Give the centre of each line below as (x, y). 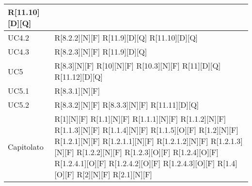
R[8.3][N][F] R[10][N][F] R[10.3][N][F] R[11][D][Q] (138, 65)
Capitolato (26, 146)
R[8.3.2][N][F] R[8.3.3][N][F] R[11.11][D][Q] (127, 105)
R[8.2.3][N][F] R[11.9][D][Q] (101, 51)
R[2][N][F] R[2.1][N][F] (115, 174)
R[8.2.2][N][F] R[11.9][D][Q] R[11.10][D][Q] (126, 37)
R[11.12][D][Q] (79, 77)
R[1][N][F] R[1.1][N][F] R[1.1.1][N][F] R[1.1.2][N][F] (140, 119)
